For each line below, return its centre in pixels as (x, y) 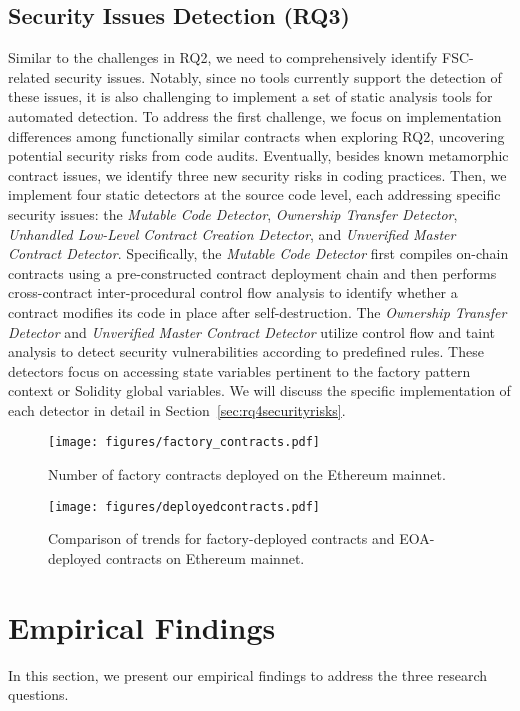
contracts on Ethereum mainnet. (205, 557)
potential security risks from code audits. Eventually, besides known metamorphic (258, 155)
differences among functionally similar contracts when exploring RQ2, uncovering (256, 135)
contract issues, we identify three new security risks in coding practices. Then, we (257, 174)
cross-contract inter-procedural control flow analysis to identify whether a (233, 292)
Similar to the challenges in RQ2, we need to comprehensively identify (223, 57)
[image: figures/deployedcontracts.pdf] (184, 506)
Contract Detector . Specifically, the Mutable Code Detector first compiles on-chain (258, 253)
